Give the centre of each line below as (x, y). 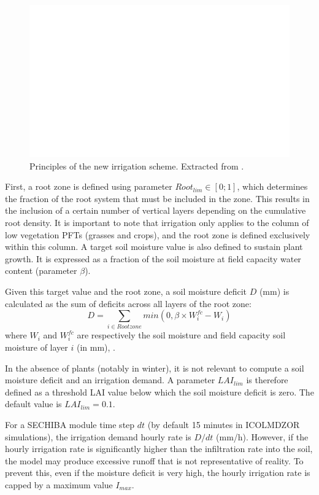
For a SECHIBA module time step (70, 425)
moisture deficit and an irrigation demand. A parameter (110, 380)
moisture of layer (37, 347)
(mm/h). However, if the (262, 436)
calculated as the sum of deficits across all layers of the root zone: (128, 303)
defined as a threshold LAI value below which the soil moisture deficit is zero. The (159, 392)
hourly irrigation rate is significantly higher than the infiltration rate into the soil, (159, 449)
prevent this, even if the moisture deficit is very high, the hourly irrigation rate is (158, 473)
